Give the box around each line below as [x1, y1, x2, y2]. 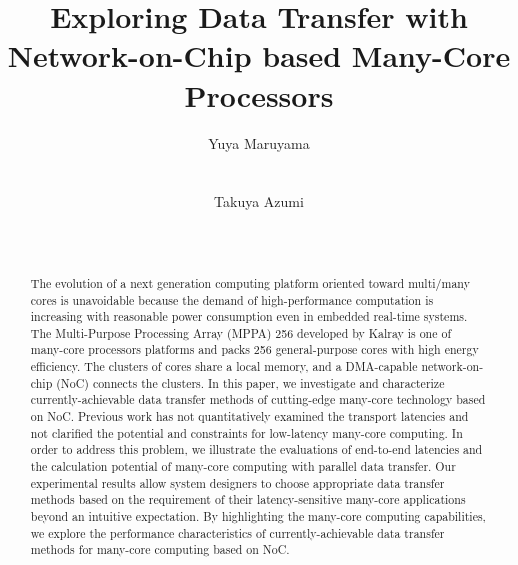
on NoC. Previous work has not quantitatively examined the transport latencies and [30, 408, 469, 425]
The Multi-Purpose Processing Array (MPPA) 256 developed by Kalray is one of [30, 324, 452, 341]
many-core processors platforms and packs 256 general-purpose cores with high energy [30, 341, 479, 358]
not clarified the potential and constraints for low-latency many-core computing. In [30, 424, 463, 441]
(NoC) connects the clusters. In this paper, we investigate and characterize [56, 374, 445, 391]
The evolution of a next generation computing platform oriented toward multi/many [30, 274, 470, 291]
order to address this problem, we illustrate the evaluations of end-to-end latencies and [30, 441, 483, 458]
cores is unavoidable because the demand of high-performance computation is [30, 291, 434, 308]
